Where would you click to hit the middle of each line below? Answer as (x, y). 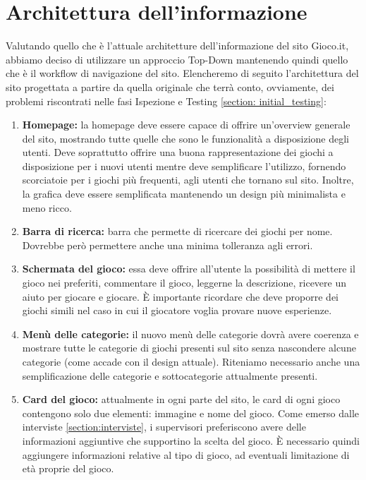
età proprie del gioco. (68, 468)
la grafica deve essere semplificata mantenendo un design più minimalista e (184, 194)
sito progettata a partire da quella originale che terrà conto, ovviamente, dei (170, 86)
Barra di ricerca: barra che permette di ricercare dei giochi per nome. (177, 231)
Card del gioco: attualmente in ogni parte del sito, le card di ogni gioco (181, 399)
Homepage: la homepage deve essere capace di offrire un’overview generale (186, 125)
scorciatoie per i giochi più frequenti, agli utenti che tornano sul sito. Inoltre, (188, 180)
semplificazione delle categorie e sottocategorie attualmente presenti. (170, 375)
